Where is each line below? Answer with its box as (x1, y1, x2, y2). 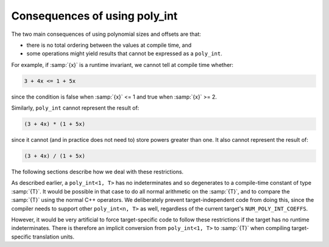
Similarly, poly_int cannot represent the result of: (11, 104, 140, 112)
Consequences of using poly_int (11, 9, 178, 23)
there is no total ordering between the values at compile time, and (26, 41, 192, 49)
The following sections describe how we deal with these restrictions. (11, 168, 184, 176)
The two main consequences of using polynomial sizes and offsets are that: (11, 30, 201, 38)
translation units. (32, 233, 75, 240)
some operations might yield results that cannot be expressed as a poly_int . (26, 50, 222, 57)
